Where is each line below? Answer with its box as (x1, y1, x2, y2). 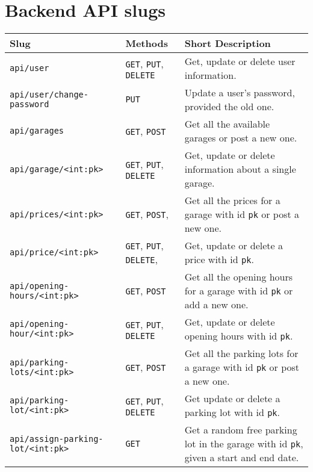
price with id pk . (184, 252, 254, 267)
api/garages (10, 126, 64, 136)
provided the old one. (184, 99, 274, 114)
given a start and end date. (184, 450, 299, 465)
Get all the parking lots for (184, 346, 299, 361)
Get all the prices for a (184, 193, 280, 208)
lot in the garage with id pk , (184, 436, 303, 451)
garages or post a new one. (184, 131, 297, 145)
